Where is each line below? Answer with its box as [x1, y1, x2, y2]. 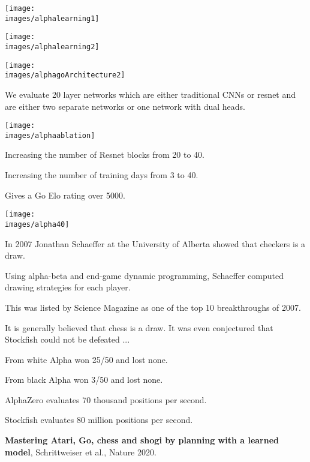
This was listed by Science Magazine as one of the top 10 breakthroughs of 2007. [5, 301, 301, 313]
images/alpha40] [5, 220, 70, 229]
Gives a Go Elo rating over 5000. [5, 188, 125, 201]
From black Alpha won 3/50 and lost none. [5, 373, 163, 386]
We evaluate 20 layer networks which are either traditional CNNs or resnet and [5, 88, 296, 100]
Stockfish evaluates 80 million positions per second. [5, 413, 193, 426]
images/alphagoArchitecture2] [5, 71, 125, 80]
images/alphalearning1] [5, 14, 100, 23]
